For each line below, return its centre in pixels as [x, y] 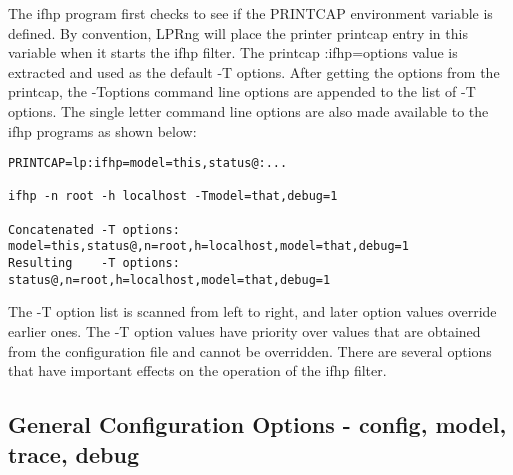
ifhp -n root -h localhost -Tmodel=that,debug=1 [173, 196]
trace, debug [74, 453]
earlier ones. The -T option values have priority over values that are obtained [244, 331]
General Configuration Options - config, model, [257, 424]
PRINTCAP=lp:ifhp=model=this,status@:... [148, 163]
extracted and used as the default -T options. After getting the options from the [254, 71]
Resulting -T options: [94, 263]
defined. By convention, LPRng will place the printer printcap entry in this [238, 32]
